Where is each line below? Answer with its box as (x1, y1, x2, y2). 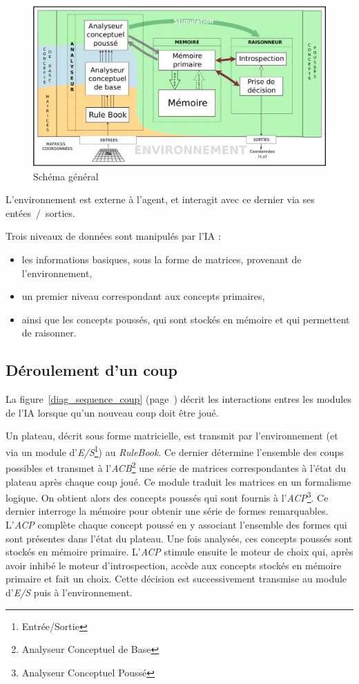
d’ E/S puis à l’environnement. (6, 585, 133, 599)
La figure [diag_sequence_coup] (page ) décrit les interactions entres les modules (6, 392, 351, 406)
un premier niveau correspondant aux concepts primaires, (21, 289, 265, 303)
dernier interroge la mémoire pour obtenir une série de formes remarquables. (6, 504, 329, 518)
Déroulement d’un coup (6, 359, 177, 381)
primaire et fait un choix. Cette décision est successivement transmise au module (6, 571, 347, 586)
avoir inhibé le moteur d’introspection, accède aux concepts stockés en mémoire (6, 558, 342, 572)
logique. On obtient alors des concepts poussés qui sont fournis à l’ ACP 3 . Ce (6, 488, 329, 504)
